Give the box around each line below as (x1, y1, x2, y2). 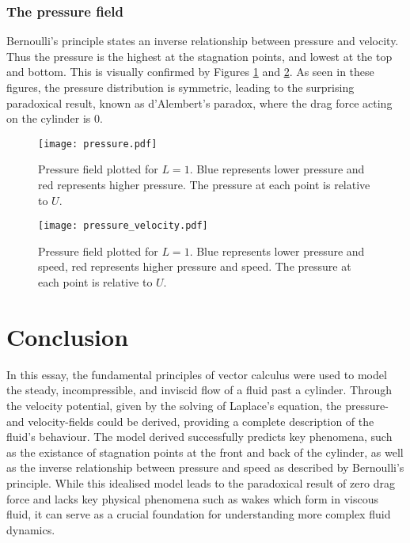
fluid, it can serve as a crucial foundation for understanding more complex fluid (6, 506, 391, 522)
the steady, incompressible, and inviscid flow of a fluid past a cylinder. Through (6, 382, 393, 398)
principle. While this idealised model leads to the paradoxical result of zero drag (6, 474, 395, 491)
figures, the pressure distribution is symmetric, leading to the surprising (6, 79, 355, 95)
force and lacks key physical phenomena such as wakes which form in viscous (6, 490, 378, 507)
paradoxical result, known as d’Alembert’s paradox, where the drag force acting (6, 94, 393, 111)
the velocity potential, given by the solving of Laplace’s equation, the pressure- (6, 397, 389, 413)
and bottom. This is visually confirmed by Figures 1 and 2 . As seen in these (6, 63, 374, 80)
